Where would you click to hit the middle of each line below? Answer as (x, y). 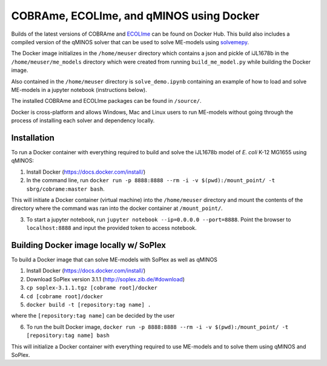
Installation (33, 138)
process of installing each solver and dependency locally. (83, 120)
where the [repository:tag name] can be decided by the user (93, 316)
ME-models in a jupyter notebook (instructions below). (79, 90)
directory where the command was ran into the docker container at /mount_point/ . (117, 208)
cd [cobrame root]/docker (65, 296)
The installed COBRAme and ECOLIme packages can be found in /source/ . (106, 101)
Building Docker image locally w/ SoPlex (89, 245)
